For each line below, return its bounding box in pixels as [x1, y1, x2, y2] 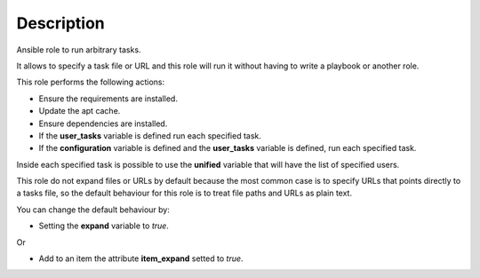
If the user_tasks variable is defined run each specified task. [38, 130, 262, 141]
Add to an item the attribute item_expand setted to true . [38, 253, 244, 264]
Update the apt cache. [38, 106, 121, 116]
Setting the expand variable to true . [38, 220, 169, 231]
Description [16, 13, 106, 33]
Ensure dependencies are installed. [38, 118, 168, 129]
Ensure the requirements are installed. [38, 93, 178, 104]
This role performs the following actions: [16, 76, 165, 88]
